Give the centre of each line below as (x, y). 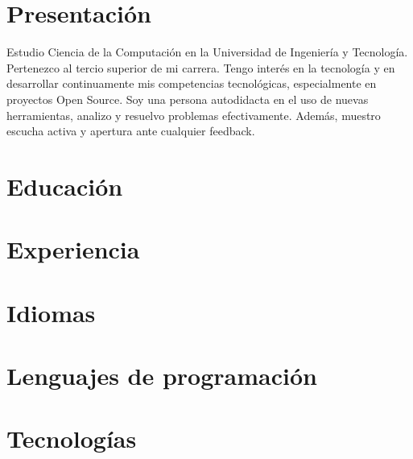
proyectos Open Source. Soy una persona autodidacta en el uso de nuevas (188, 99)
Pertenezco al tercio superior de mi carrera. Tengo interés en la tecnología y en (201, 67)
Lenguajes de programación (162, 375)
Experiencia (73, 249)
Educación (65, 186)
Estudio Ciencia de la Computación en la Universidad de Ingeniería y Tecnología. (207, 52)
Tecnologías (72, 438)
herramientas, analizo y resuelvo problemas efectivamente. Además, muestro (194, 115)
